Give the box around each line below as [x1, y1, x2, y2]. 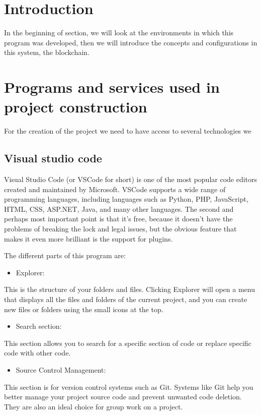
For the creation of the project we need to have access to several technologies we [4, 126, 251, 136]
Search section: [16, 321, 62, 331]
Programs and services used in [4, 77, 220, 97]
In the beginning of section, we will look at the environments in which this [4, 27, 234, 38]
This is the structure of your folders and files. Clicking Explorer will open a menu [4, 284, 255, 294]
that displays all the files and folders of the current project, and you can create [4, 293, 247, 304]
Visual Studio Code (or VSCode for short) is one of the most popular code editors [4, 174, 257, 185]
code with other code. [4, 347, 71, 358]
